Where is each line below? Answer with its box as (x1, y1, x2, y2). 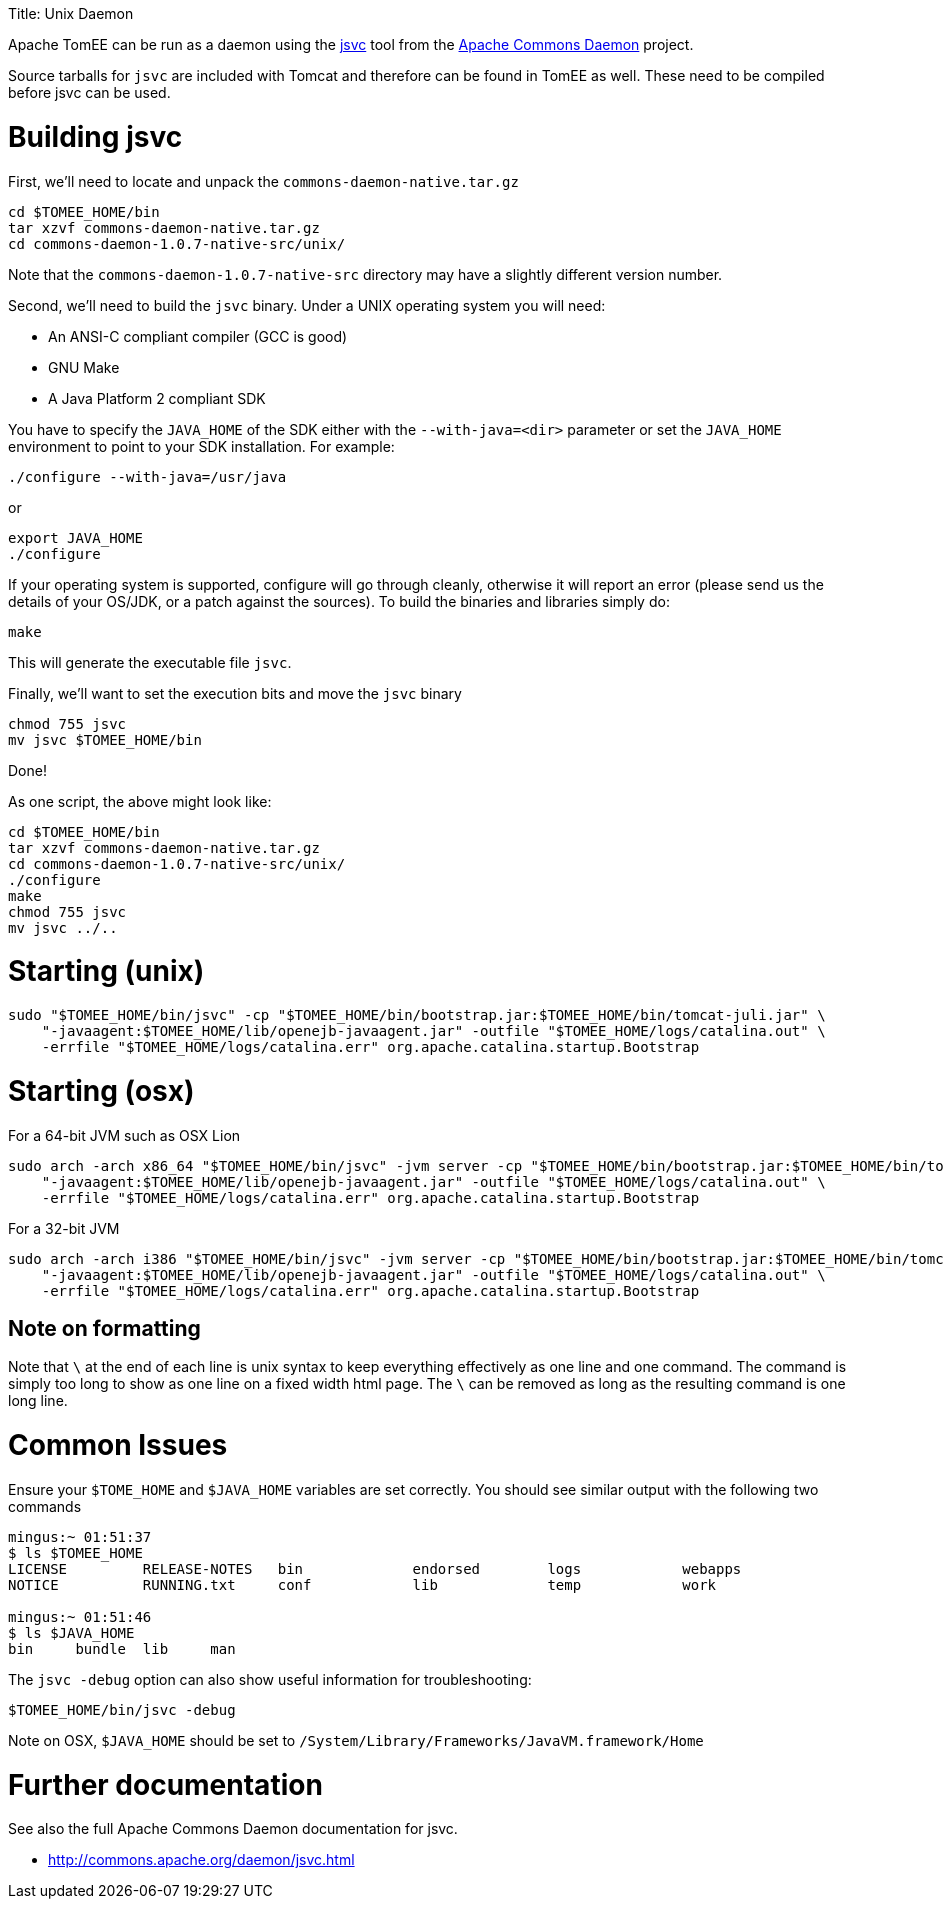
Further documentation (8, 1767, 323, 1802)
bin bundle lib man (8, 1640, 236, 1657)
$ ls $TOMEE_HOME (8, 1544, 143, 1561)
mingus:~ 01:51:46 (8, 1608, 152, 1625)
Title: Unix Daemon (8, 5, 134, 22)
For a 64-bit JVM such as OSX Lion (8, 1126, 241, 1144)
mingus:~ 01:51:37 (8, 1528, 152, 1545)
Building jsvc (8, 119, 183, 154)
